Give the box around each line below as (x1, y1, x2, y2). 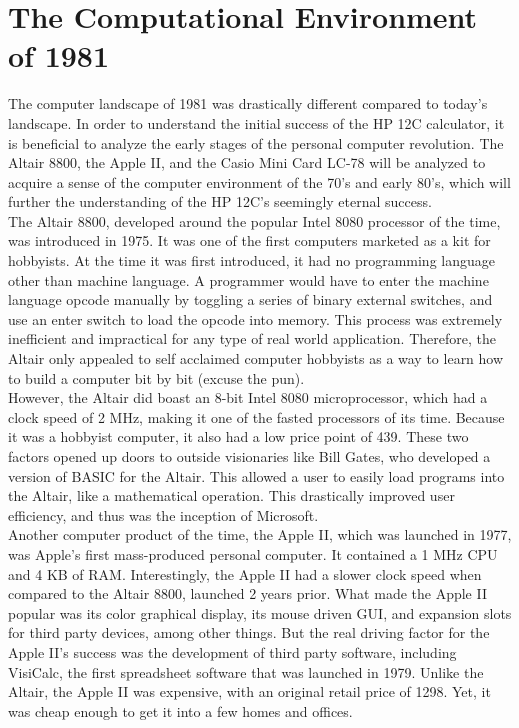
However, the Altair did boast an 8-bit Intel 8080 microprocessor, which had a (8, 387, 488, 408)
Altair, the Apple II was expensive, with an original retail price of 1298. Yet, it (8, 681, 491, 702)
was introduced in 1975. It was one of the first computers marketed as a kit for (8, 230, 491, 251)
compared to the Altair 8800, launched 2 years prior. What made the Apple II (8, 583, 487, 604)
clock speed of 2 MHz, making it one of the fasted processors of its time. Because (8, 406, 505, 427)
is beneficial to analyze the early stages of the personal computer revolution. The (8, 132, 504, 153)
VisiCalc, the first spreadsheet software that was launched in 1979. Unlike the (8, 661, 484, 682)
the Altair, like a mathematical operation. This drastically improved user (8, 485, 455, 506)
